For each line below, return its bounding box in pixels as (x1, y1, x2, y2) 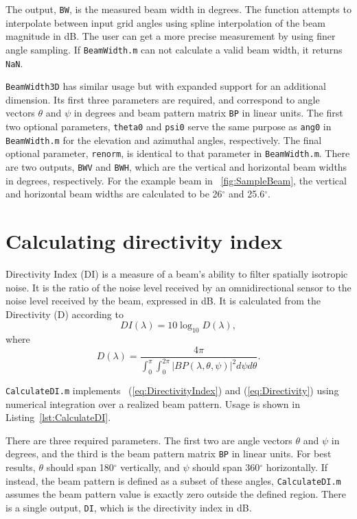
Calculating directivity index (5, 227, 283, 255)
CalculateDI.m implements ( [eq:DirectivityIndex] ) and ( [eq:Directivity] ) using (5, 383, 339, 397)
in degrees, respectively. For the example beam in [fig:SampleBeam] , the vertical (5, 173, 347, 187)
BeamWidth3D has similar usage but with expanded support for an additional (5, 79, 326, 93)
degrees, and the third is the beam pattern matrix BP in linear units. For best (5, 446, 332, 461)
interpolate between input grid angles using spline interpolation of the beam (5, 15, 325, 29)
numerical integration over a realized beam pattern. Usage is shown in (5, 396, 300, 411)
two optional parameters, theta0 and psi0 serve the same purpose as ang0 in (5, 119, 332, 134)
